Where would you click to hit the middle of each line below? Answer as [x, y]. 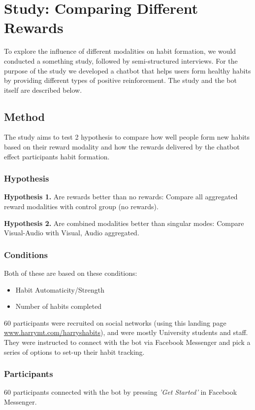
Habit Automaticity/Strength [60, 289]
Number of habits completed [59, 306]
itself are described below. [43, 90]
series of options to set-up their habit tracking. [74, 352]
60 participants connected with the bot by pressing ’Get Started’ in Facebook [121, 392]
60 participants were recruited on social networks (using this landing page [115, 322]
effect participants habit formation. [57, 156]
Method [24, 116]
